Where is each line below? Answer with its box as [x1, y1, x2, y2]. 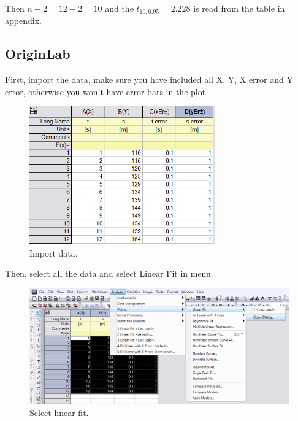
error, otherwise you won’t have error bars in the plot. [5, 85, 208, 98]
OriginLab [5, 44, 71, 63]
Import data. [29, 246, 78, 259]
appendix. [5, 14, 42, 27]
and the [105, 2, 134, 14]
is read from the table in [193, 2, 285, 14]
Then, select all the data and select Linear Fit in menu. [5, 267, 213, 280]
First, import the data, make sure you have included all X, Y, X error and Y [5, 73, 293, 86]
